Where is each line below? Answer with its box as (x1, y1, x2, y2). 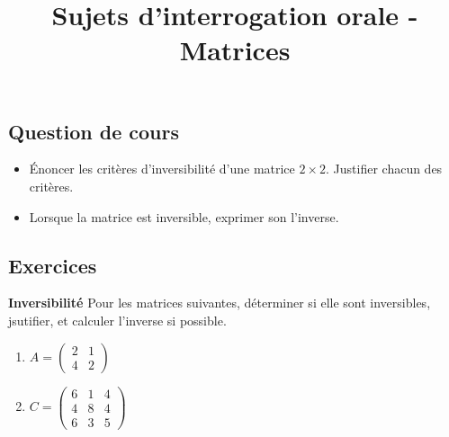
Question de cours (8, 117, 180, 145)
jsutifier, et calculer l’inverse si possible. (8, 310, 227, 329)
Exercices (8, 251, 97, 279)
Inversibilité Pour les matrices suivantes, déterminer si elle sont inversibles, (8, 293, 431, 312)
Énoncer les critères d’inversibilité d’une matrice (29, 159, 295, 178)
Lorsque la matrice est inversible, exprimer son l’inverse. (29, 207, 339, 226)
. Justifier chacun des (326, 159, 443, 178)
